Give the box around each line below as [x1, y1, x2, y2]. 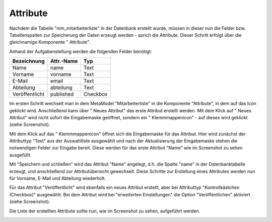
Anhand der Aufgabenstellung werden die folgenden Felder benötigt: [9, 48, 152, 54]
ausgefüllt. [9, 152, 32, 158]
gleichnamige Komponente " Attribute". [9, 39, 91, 45]
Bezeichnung [12, 58, 45, 65]
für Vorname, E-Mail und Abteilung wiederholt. [9, 175, 106, 181]
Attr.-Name [50, 58, 78, 65]
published [50, 91, 74, 98]
